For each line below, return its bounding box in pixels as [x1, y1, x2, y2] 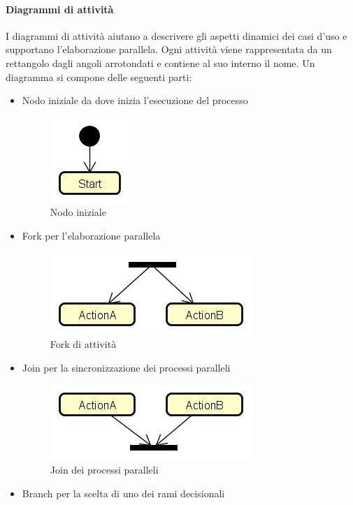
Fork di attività [50, 337, 117, 351]
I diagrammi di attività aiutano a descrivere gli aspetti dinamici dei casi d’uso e [6, 28, 347, 43]
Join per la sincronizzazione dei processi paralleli [22, 360, 231, 374]
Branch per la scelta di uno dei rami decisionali [22, 485, 225, 500]
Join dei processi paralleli [50, 462, 159, 476]
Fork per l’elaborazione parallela [22, 228, 161, 242]
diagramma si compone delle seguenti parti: [6, 69, 192, 84]
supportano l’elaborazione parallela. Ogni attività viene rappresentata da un [6, 42, 332, 57]
